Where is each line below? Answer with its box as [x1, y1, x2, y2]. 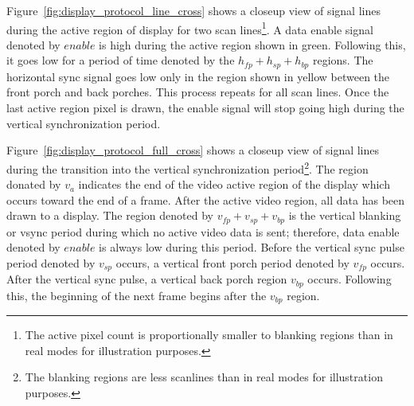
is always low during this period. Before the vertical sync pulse [99, 239, 404, 256]
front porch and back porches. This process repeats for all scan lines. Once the [6, 84, 389, 100]
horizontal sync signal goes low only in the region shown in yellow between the [6, 68, 390, 84]
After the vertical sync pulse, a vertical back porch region [6, 271, 287, 287]
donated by [6, 176, 61, 193]
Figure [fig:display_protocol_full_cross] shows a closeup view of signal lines [6, 142, 380, 158]
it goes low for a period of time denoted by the [6, 52, 235, 68]
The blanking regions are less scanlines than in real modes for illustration [25, 369, 383, 385]
